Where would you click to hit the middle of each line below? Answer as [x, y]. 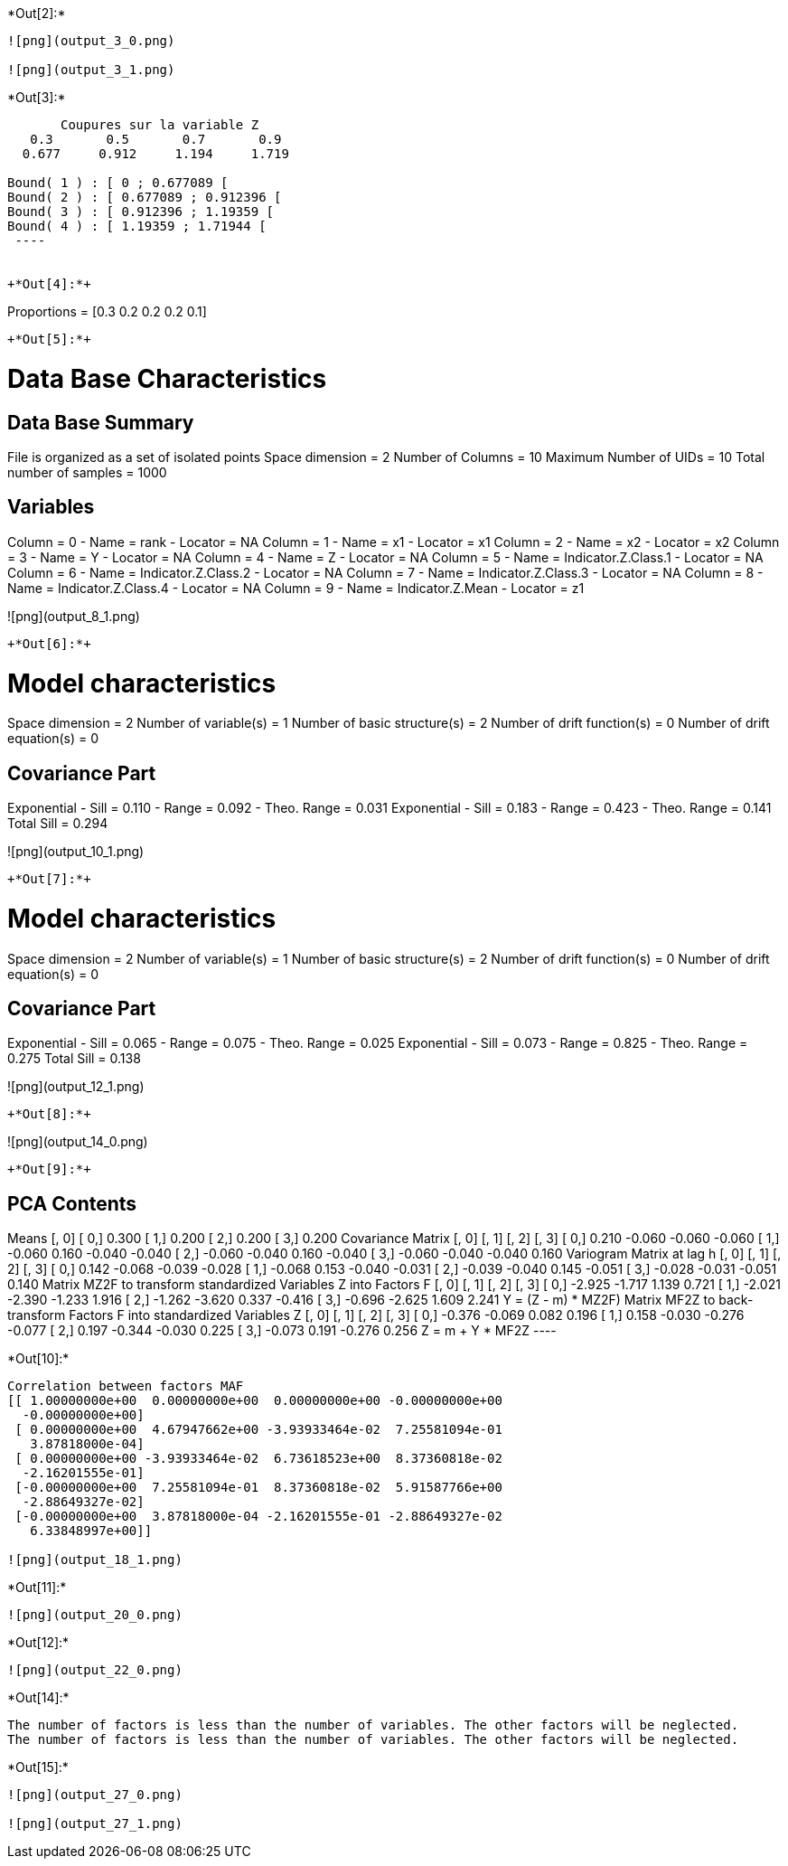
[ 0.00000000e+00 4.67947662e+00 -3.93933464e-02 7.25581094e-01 [258, 1430]
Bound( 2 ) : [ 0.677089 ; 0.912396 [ [145, 197]
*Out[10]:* [38, 1359]
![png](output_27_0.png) [95, 1795]
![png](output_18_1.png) [95, 1560]
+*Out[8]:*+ [49, 1114]
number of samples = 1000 [87, 472]
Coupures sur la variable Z [160, 125]
